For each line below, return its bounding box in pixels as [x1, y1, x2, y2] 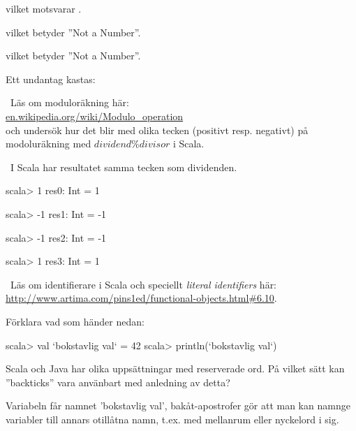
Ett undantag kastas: [6, 71, 96, 86]
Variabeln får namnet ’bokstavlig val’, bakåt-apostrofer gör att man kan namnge [6, 398, 350, 413]
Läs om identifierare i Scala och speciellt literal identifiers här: [10, 277, 277, 291]
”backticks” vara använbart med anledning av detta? [6, 374, 230, 389]
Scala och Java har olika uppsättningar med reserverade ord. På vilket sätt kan [6, 361, 345, 376]
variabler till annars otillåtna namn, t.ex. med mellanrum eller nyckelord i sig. [6, 411, 339, 426]
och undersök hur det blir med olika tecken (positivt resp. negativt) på [6, 122, 309, 137]
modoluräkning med [6, 136, 91, 151]
